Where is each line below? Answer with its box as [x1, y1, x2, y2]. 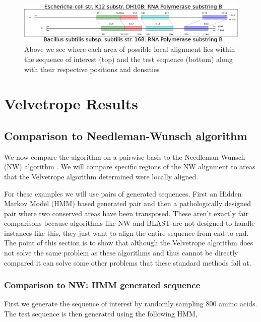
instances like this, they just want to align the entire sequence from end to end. [4, 227, 249, 238]
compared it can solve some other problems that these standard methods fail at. [4, 257, 251, 268]
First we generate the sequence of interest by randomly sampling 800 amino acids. [4, 298, 257, 309]
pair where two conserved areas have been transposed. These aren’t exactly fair [4, 208, 249, 218]
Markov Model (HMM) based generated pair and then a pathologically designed [4, 198, 251, 209]
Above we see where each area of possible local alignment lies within [24, 44, 235, 54]
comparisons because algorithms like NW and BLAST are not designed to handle [4, 218, 255, 228]
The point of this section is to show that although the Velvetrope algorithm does [4, 237, 253, 248]
